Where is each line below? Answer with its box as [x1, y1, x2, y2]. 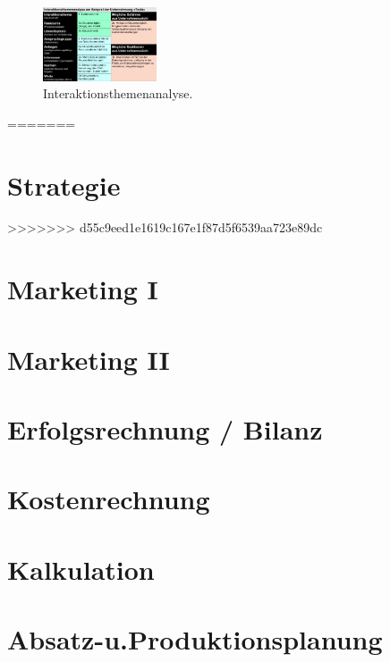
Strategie [7, 166, 121, 203]
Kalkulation [7, 550, 155, 587]
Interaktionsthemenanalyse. [43, 84, 193, 103]
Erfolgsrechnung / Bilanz [7, 410, 323, 447]
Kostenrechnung [7, 481, 210, 517]
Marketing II [7, 340, 170, 377]
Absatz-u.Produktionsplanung [7, 621, 383, 658]
